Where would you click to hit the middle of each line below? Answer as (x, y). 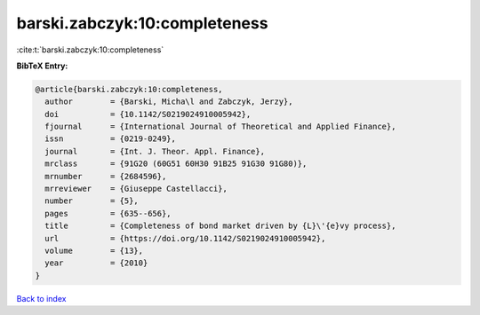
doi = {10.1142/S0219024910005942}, (148, 114)
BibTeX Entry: (42, 66)
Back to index (41, 298)
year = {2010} (96, 263)
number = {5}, (92, 201)
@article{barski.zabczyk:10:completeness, (129, 89)
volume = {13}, (94, 251)
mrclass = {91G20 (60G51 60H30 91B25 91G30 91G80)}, (176, 164)
